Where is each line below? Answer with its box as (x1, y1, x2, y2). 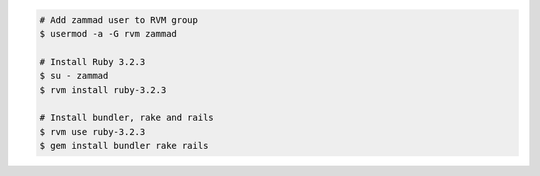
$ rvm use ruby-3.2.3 (39, 126, 146, 137)
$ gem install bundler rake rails (39, 140, 209, 152)
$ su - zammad (39, 70, 109, 82)
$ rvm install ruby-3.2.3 (39, 84, 167, 95)
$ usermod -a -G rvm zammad (39, 28, 177, 39)
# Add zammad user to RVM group (39, 14, 199, 25)
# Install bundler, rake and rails (39, 112, 214, 124)
